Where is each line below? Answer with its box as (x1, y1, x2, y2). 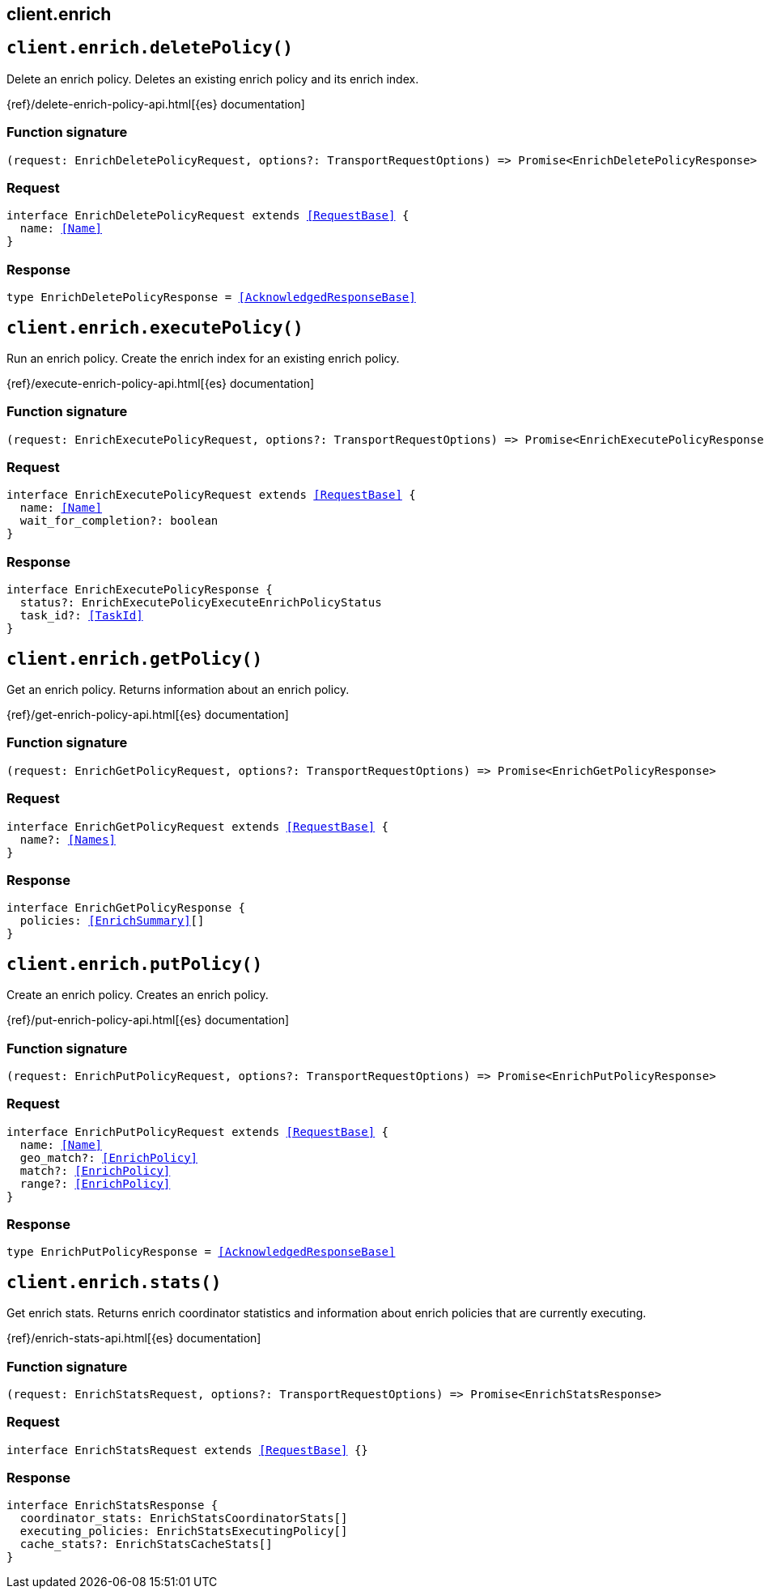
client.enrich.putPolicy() (6, 954, 263, 974)
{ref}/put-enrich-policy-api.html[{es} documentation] (6, 1013, 290, 1027)
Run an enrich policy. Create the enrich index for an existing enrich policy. (6, 351, 400, 365)
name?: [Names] (19, 832, 116, 846)
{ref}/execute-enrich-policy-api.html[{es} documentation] (6, 376, 315, 390)
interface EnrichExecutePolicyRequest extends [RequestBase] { (6, 488, 416, 502)
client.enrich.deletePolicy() (6, 38, 294, 58)
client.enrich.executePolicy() (6, 317, 303, 338)
